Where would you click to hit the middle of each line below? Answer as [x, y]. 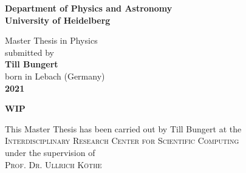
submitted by [29, 52]
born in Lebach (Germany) [55, 76]
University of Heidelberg [58, 20]
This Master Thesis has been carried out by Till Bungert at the [123, 128]
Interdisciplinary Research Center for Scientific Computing [122, 141]
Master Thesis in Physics [51, 40]
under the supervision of [50, 152]
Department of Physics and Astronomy [89, 8]
